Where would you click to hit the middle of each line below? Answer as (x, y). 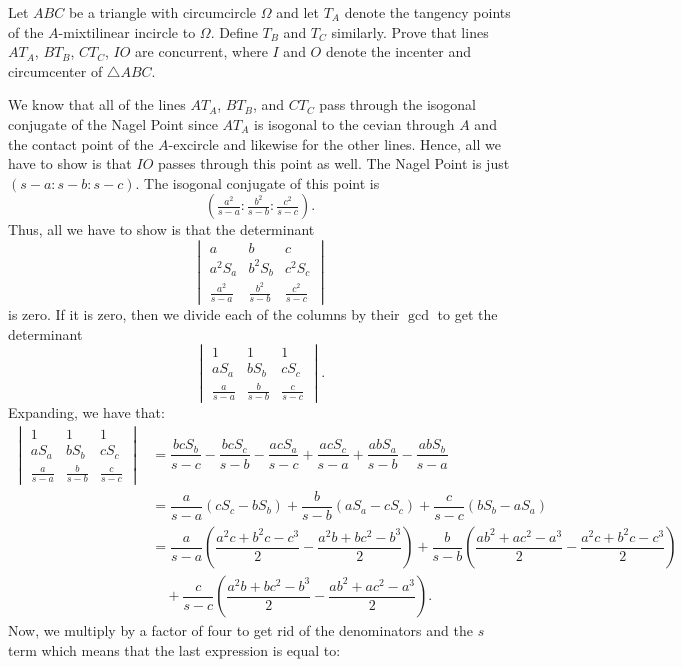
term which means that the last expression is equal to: (174, 649)
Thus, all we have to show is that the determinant (161, 229)
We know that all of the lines (97, 104)
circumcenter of (55, 70)
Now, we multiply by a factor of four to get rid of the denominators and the (240, 630)
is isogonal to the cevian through (354, 123)
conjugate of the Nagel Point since (113, 123)
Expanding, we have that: (86, 412)
